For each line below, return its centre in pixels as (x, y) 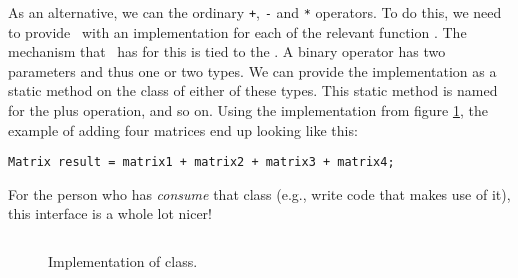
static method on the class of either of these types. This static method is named (253, 90)
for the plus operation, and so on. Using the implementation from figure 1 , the (248, 110)
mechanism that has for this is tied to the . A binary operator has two (227, 51)
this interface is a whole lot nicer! (110, 213)
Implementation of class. (123, 261)
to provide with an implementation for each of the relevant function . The (237, 31)
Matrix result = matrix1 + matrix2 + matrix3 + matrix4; (201, 162)
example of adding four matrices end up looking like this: (183, 129)
